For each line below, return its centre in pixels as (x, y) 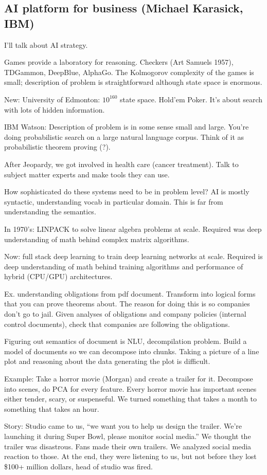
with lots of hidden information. (55, 109)
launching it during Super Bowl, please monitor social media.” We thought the (128, 436)
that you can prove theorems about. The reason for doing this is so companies (127, 304)
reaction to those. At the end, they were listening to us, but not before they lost (130, 456)
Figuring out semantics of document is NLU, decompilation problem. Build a (126, 341)
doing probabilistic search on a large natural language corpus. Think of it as (124, 136)
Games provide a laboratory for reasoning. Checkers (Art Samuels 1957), (119, 62)
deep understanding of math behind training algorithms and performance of (124, 266)
